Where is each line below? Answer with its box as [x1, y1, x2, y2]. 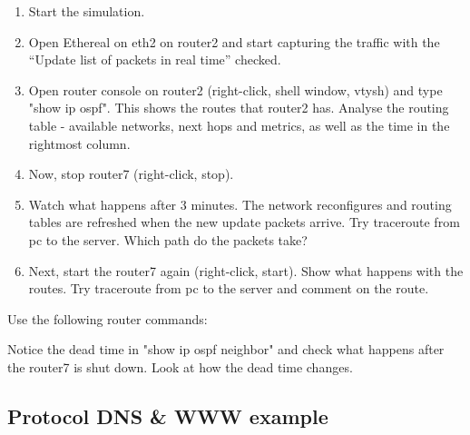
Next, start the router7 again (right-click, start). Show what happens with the [28, 261, 464, 280]
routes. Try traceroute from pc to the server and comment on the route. [28, 279, 429, 298]
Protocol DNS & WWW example [7, 401, 328, 430]
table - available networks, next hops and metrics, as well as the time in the [28, 115, 450, 134]
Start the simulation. [28, 2, 145, 20]
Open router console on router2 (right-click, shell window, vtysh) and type [28, 80, 443, 99]
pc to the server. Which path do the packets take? [28, 230, 308, 249]
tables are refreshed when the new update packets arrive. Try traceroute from [28, 213, 460, 232]
